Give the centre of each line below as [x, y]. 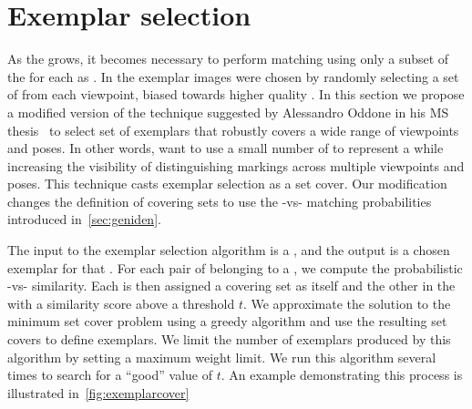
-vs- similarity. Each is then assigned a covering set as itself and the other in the [231, 286]
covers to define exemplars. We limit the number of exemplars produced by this [229, 339]
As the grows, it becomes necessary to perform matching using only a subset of [228, 59]
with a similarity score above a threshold [121, 303]
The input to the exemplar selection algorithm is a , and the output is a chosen [229, 250]
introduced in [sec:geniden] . [84, 219]
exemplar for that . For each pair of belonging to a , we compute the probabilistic [235, 267]
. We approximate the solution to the [347, 303]
